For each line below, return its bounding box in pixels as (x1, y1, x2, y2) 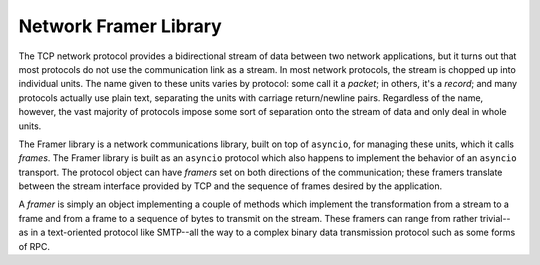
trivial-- (479, 212, 511, 224)
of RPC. (18, 240, 50, 252)
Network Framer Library (18, 15, 222, 37)
